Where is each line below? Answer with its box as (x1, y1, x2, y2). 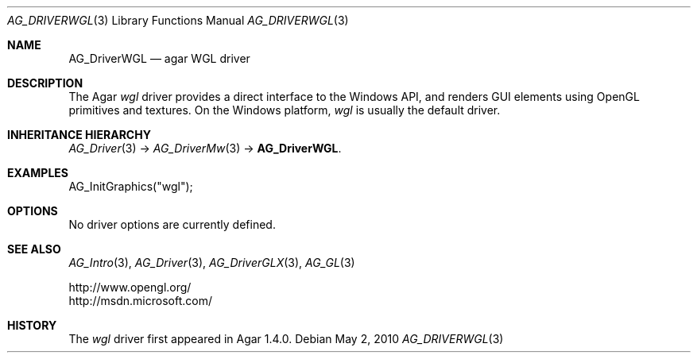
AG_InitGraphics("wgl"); (68, 179, 193, 193)
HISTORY (7, 318, 57, 332)
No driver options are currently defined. (68, 218, 276, 231)
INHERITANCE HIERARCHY (7, 128, 151, 141)
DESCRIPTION (7, 76, 83, 90)
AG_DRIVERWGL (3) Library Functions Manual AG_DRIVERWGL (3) (7, 14, 349, 27)
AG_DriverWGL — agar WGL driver (68, 52, 250, 65)
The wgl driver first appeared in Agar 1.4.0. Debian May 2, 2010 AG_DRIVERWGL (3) (68, 332, 504, 345)
